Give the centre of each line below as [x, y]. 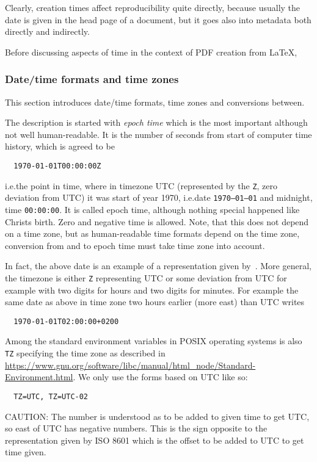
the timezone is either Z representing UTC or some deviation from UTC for [146, 277]
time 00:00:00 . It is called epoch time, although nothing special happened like [152, 209]
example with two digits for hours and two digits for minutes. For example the [152, 290]
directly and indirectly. [47, 31]
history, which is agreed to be [60, 146]
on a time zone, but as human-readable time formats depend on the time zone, [152, 233]
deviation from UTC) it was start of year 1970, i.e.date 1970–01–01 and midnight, [159, 197]
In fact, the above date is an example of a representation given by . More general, [158, 266]
